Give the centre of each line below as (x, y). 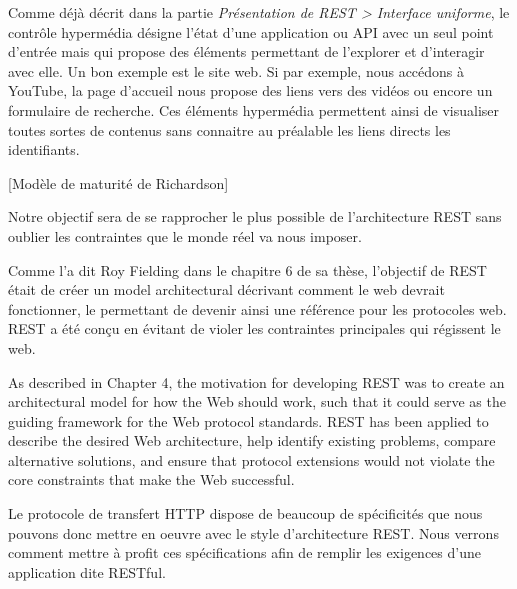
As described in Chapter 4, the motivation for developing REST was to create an (256, 381)
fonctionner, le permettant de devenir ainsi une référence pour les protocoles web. (257, 308)
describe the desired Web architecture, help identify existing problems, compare (252, 440)
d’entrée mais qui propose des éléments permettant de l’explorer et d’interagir (246, 51)
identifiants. (44, 149)
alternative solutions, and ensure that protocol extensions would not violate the (251, 459)
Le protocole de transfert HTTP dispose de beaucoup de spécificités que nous (245, 513)
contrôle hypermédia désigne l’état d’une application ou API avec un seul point (251, 31)
